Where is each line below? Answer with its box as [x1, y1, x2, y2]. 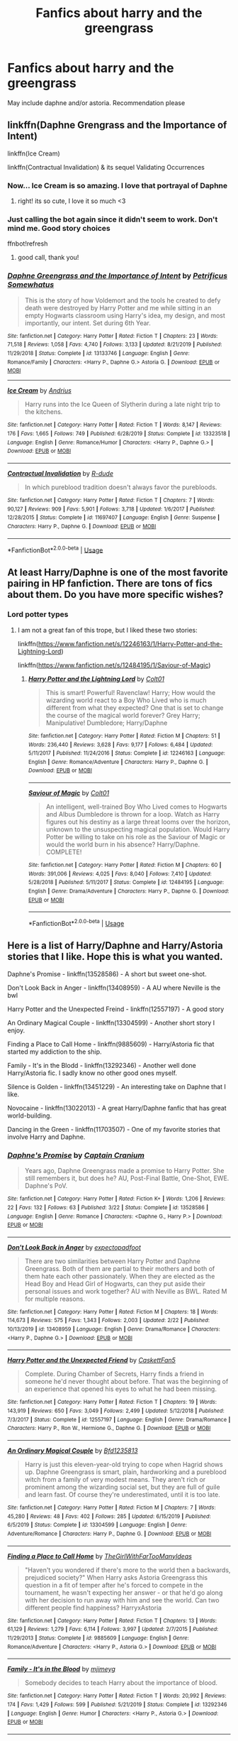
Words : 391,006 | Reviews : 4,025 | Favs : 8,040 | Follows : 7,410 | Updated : [28, 870, 212, 878]
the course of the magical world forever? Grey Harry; [45, 711, 200, 719]
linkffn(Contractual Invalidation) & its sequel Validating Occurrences [7, 163, 205, 171]
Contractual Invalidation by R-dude [7, 469, 113, 477]
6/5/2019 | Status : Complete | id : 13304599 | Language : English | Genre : [7, 1522, 188, 1529]
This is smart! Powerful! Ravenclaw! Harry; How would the [45, 688, 216, 697]
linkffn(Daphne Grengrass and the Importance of [7, 119, 227, 131]
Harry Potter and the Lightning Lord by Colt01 [28, 675, 165, 683]
